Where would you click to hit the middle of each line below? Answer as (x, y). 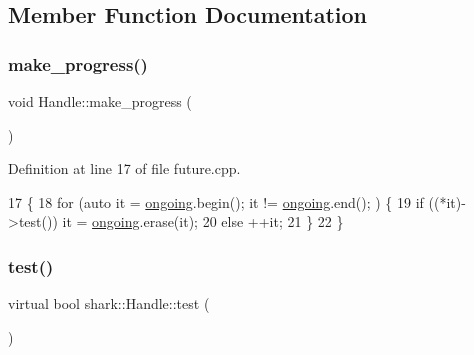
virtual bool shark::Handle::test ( (109, 303)
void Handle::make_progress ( (100, 101)
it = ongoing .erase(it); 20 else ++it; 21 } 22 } (203, 221)
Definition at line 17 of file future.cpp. (124, 168)
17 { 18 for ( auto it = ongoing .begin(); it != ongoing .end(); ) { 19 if (216, 201)
